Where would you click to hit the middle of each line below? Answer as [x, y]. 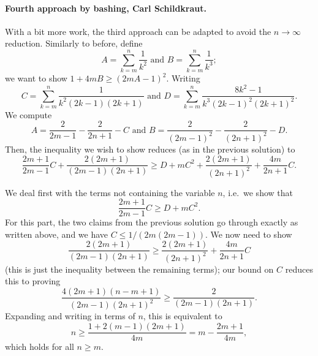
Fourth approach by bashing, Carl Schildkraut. [106, 8]
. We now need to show [249, 234]
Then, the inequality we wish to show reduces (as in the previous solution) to [150, 149]
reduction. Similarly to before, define [74, 43]
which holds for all [40, 347]
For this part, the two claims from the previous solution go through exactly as [152, 222]
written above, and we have [57, 234]
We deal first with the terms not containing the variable [110, 192]
